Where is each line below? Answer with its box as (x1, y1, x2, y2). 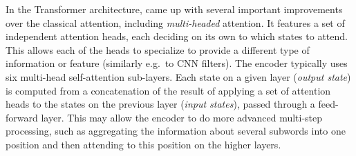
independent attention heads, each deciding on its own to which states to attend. (6, 29, 348, 43)
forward (6, 110, 38, 124)
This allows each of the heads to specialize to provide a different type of (6, 42, 310, 57)
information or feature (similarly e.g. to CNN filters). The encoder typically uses (6, 56, 348, 70)
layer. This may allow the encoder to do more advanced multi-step (41, 110, 323, 124)
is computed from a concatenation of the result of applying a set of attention (6, 83, 331, 97)
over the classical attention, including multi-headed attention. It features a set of (6, 15, 345, 30)
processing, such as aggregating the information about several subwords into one (6, 124, 346, 138)
